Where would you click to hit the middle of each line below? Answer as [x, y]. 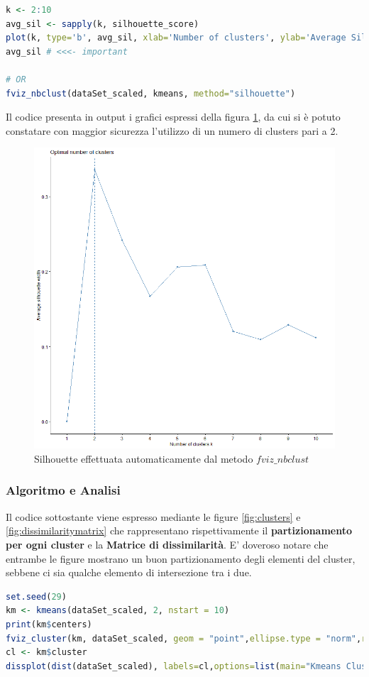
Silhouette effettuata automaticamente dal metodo [144, 458]
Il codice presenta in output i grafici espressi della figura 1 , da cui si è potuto [173, 117]
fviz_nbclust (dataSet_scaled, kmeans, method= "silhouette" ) [151, 93]
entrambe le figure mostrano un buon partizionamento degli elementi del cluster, [181, 558]
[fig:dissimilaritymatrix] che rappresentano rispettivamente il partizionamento [179, 530]
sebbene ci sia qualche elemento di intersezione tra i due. [129, 572]
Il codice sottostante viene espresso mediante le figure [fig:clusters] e [153, 516]
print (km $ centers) [49, 624]
